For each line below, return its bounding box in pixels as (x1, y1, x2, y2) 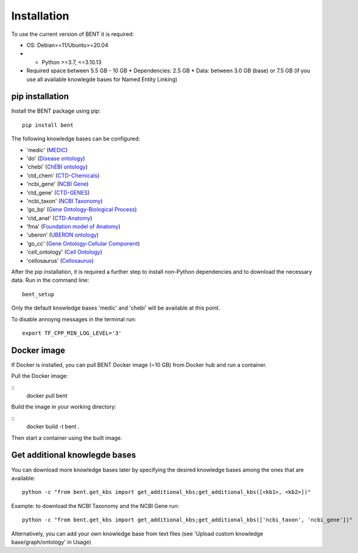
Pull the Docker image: (11, 372, 68, 380)
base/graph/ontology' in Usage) (11, 538, 91, 546)
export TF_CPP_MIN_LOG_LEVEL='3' (22, 330, 122, 336)
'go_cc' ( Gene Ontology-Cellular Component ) (26, 240, 140, 247)
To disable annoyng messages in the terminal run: (11, 315, 136, 322)
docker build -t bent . (26, 423, 80, 430)
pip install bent (22, 122, 74, 128)
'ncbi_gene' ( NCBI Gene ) (26, 180, 89, 188)
